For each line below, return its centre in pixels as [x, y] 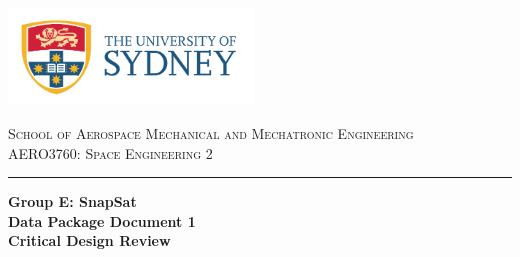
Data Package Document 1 [102, 220]
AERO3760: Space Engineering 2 [110, 152]
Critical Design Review [89, 240]
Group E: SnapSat [72, 201]
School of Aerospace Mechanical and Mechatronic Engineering [211, 132]
